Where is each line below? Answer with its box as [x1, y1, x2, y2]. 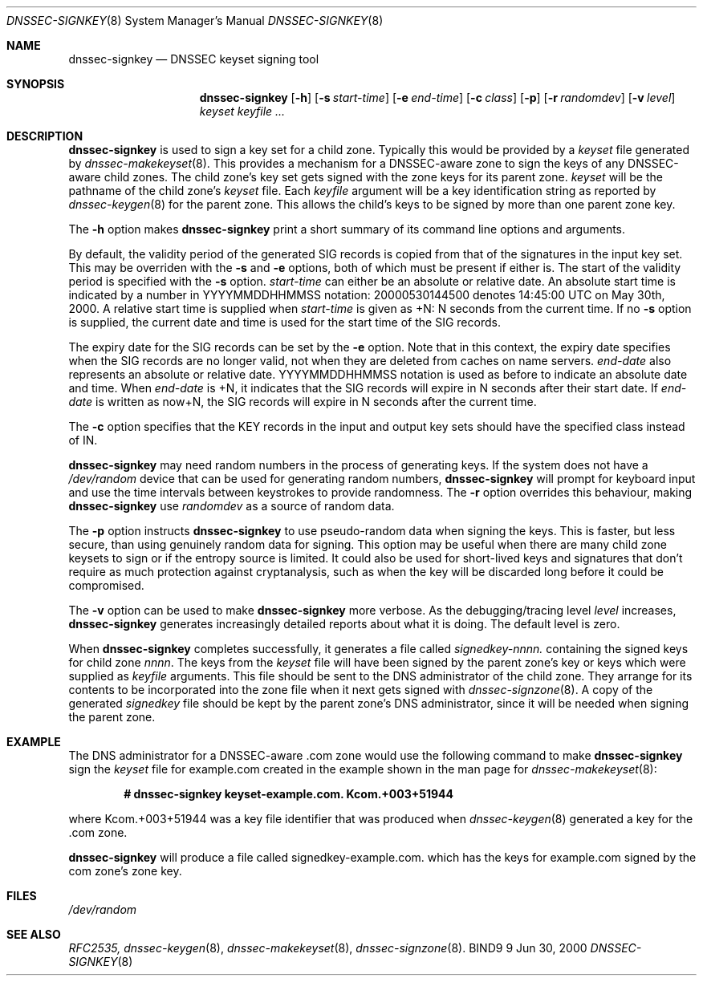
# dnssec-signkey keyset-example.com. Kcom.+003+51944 [124, 787, 454, 801]
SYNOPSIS [6, 77, 65, 91]
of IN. [68, 433, 98, 447]
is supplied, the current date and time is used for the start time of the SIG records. [68, 315, 501, 329]
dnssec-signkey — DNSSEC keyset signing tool [68, 52, 319, 66]
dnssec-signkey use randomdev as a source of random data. [68, 499, 395, 513]
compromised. [68, 578, 144, 592]
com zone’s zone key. [68, 864, 182, 878]
